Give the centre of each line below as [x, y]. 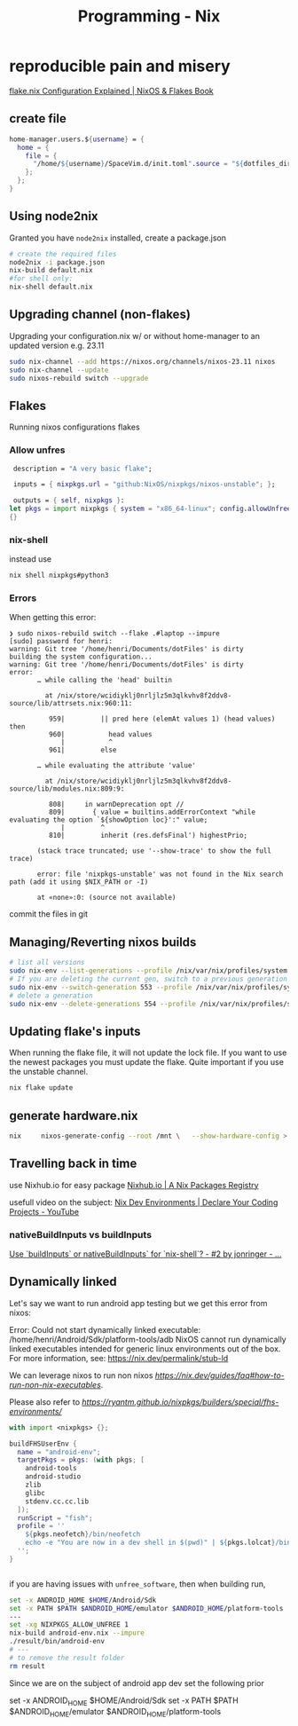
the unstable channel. [49, 1072]
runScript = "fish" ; [55, 1518]
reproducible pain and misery [120, 66]
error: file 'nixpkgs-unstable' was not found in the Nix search [160, 875]
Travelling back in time [73, 1164]
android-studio [53, 1477]
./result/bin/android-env [57, 1642]
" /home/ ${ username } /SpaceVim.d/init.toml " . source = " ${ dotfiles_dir [162, 164]
